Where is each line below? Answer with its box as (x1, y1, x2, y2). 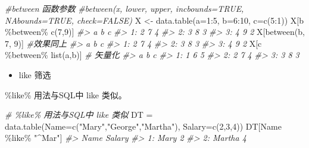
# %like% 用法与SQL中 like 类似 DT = (5, 108, 153, 121)
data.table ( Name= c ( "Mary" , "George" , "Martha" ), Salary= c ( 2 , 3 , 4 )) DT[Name (5, 120, 282, 132)
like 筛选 (18, 68, 51, 81)
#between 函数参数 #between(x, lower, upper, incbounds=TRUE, (5, 2, 244, 14)
